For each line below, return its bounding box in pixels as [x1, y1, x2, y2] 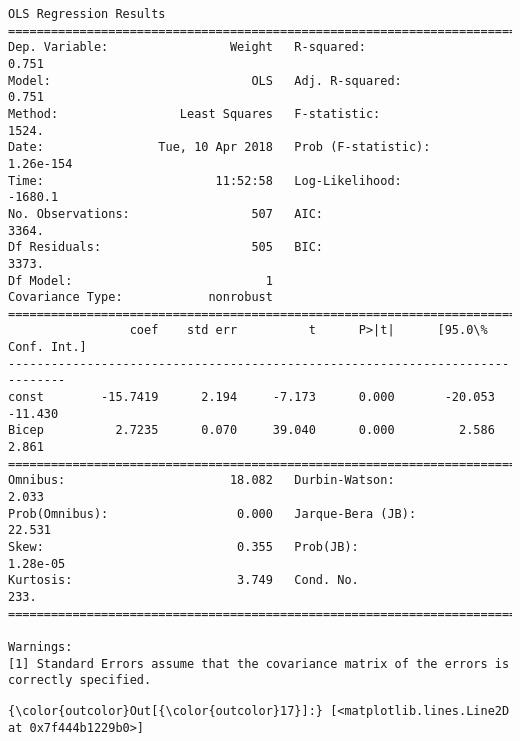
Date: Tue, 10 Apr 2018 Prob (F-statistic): [8, 140, 431, 155]
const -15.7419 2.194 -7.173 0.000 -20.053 [8, 390, 495, 405]
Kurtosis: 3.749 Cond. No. [8, 573, 359, 588]
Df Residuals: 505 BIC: [8, 240, 323, 255]
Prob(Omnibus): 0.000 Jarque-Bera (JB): [8, 506, 417, 521]
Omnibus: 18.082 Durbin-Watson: [8, 473, 395, 488]
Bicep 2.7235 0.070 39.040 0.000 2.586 [8, 423, 495, 438]
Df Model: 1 [8, 273, 273, 288]
